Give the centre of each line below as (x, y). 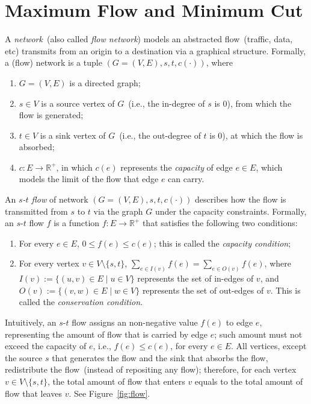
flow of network (60, 199)
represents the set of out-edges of (203, 290)
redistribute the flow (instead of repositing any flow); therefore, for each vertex (151, 369)
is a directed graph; (105, 82)
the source (24, 357)
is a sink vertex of (73, 135)
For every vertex (49, 263)
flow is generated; (51, 115)
